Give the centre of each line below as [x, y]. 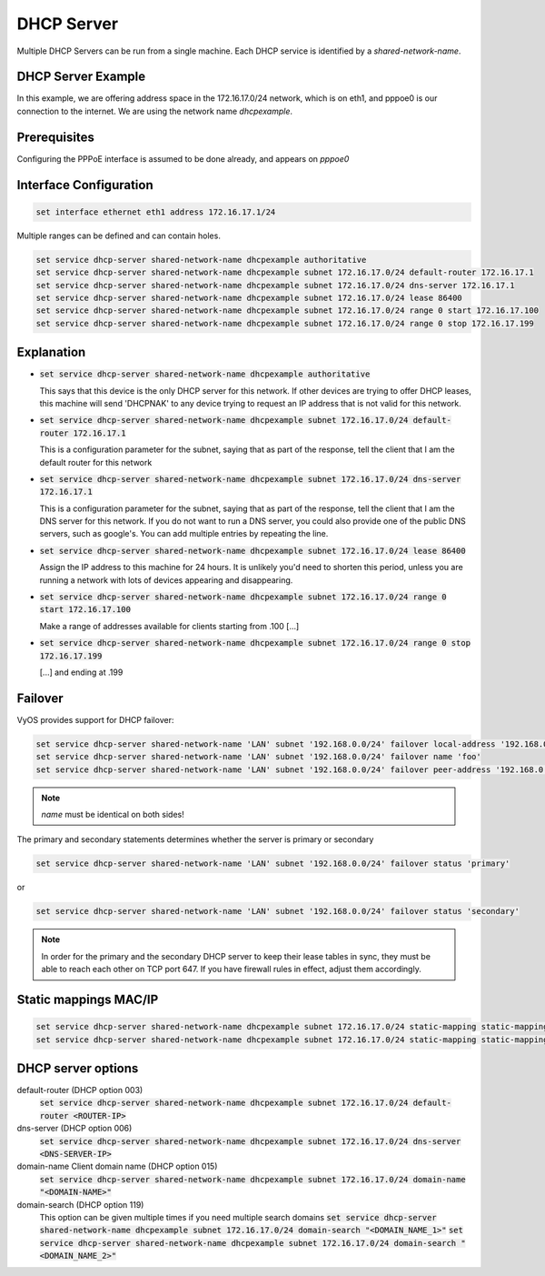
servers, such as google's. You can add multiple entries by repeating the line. [184, 534]
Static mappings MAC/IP [88, 999]
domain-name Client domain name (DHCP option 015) [117, 1166]
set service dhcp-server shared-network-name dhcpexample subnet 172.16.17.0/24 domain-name [253, 1179]
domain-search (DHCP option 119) [80, 1204]
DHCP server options [78, 1068]
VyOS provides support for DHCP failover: [95, 719]
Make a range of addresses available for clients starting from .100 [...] [169, 626]
